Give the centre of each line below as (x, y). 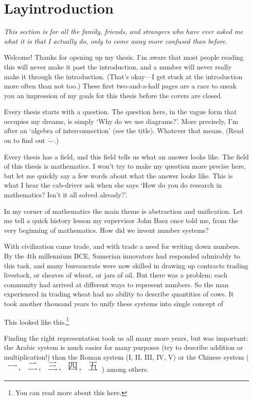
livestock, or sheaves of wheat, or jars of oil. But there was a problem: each (116, 275)
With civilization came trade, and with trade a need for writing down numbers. (122, 246)
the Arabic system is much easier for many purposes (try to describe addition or (124, 347)
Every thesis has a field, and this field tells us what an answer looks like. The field (126, 156)
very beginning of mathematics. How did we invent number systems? (106, 230)
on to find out (25, 140)
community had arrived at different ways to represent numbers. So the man (116, 284)
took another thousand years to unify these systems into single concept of (114, 303)
